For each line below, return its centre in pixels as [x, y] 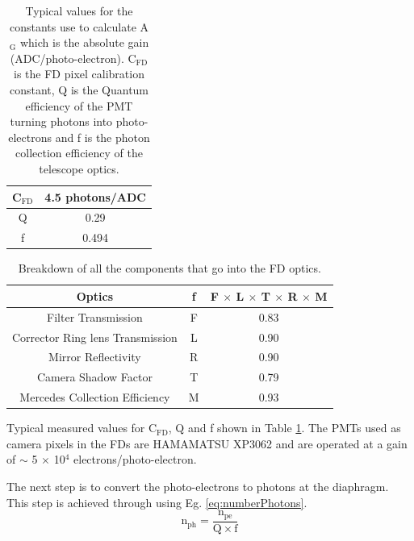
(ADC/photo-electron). [67, 58]
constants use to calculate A [79, 26]
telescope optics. [79, 168]
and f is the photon [102, 137]
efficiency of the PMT [79, 105]
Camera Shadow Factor [94, 377]
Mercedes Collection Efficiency [95, 397]
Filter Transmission [95, 316]
